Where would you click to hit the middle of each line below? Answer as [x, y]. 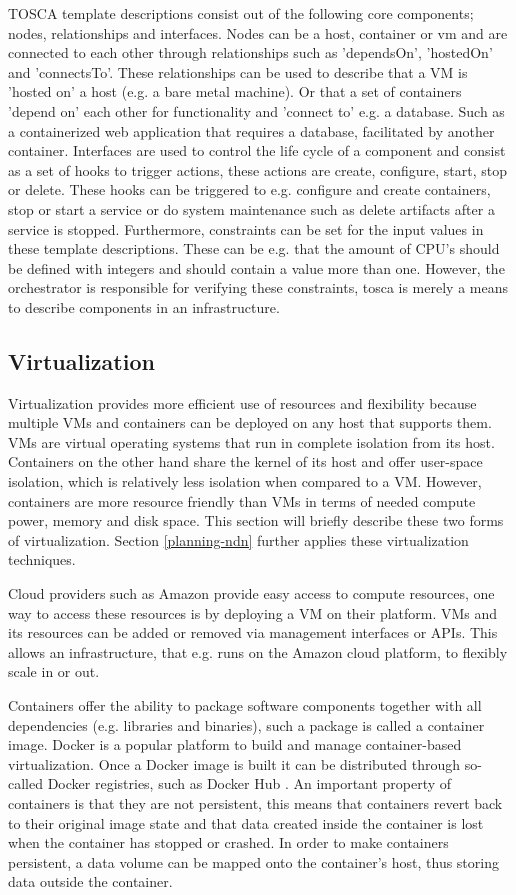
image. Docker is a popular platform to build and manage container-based [235, 744]
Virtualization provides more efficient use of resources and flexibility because [242, 402]
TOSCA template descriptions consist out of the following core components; [241, 13]
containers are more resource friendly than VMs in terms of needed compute [242, 500]
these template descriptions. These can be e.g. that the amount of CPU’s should [254, 248]
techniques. [42, 559]
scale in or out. [54, 671]
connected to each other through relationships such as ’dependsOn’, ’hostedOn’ [250, 52]
